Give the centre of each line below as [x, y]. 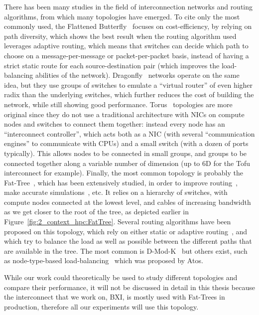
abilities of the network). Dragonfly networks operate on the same [137, 75]
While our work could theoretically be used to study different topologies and [121, 277]
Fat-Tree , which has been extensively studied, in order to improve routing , [121, 182]
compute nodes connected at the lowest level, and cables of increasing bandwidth [128, 202]
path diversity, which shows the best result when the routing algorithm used [120, 36]
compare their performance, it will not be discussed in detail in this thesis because [129, 287]
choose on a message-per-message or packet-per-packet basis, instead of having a [127, 55]
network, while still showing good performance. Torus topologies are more [118, 104]
